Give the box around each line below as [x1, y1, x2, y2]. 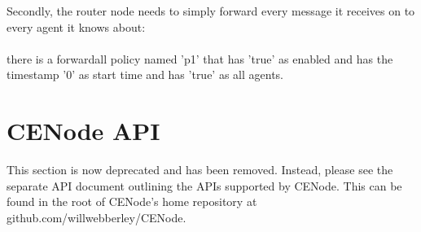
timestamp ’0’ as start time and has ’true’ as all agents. [7, 66, 284, 83]
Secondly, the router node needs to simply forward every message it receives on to [7, 2, 415, 19]
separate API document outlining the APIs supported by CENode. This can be [7, 177, 402, 194]
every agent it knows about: [7, 18, 146, 35]
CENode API [7, 114, 160, 147]
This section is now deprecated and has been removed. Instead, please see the [7, 161, 393, 178]
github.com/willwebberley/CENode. [7, 208, 186, 225]
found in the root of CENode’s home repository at [7, 193, 257, 210]
